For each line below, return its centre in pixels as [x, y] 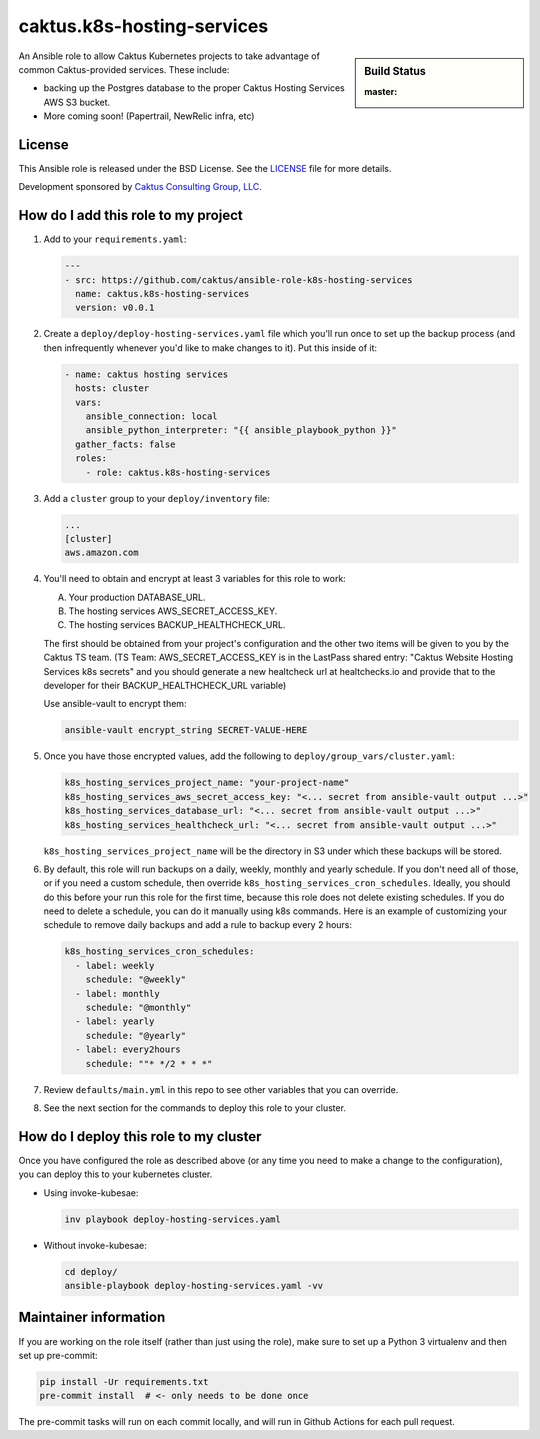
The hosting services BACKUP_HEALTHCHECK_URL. [177, 625]
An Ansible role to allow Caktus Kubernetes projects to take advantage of [169, 56]
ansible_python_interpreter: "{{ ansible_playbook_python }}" [241, 430]
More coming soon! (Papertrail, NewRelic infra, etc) [149, 116]
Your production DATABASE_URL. [137, 597]
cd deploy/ [91, 1271]
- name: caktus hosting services [146, 374]
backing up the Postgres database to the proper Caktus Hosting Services [194, 88]
